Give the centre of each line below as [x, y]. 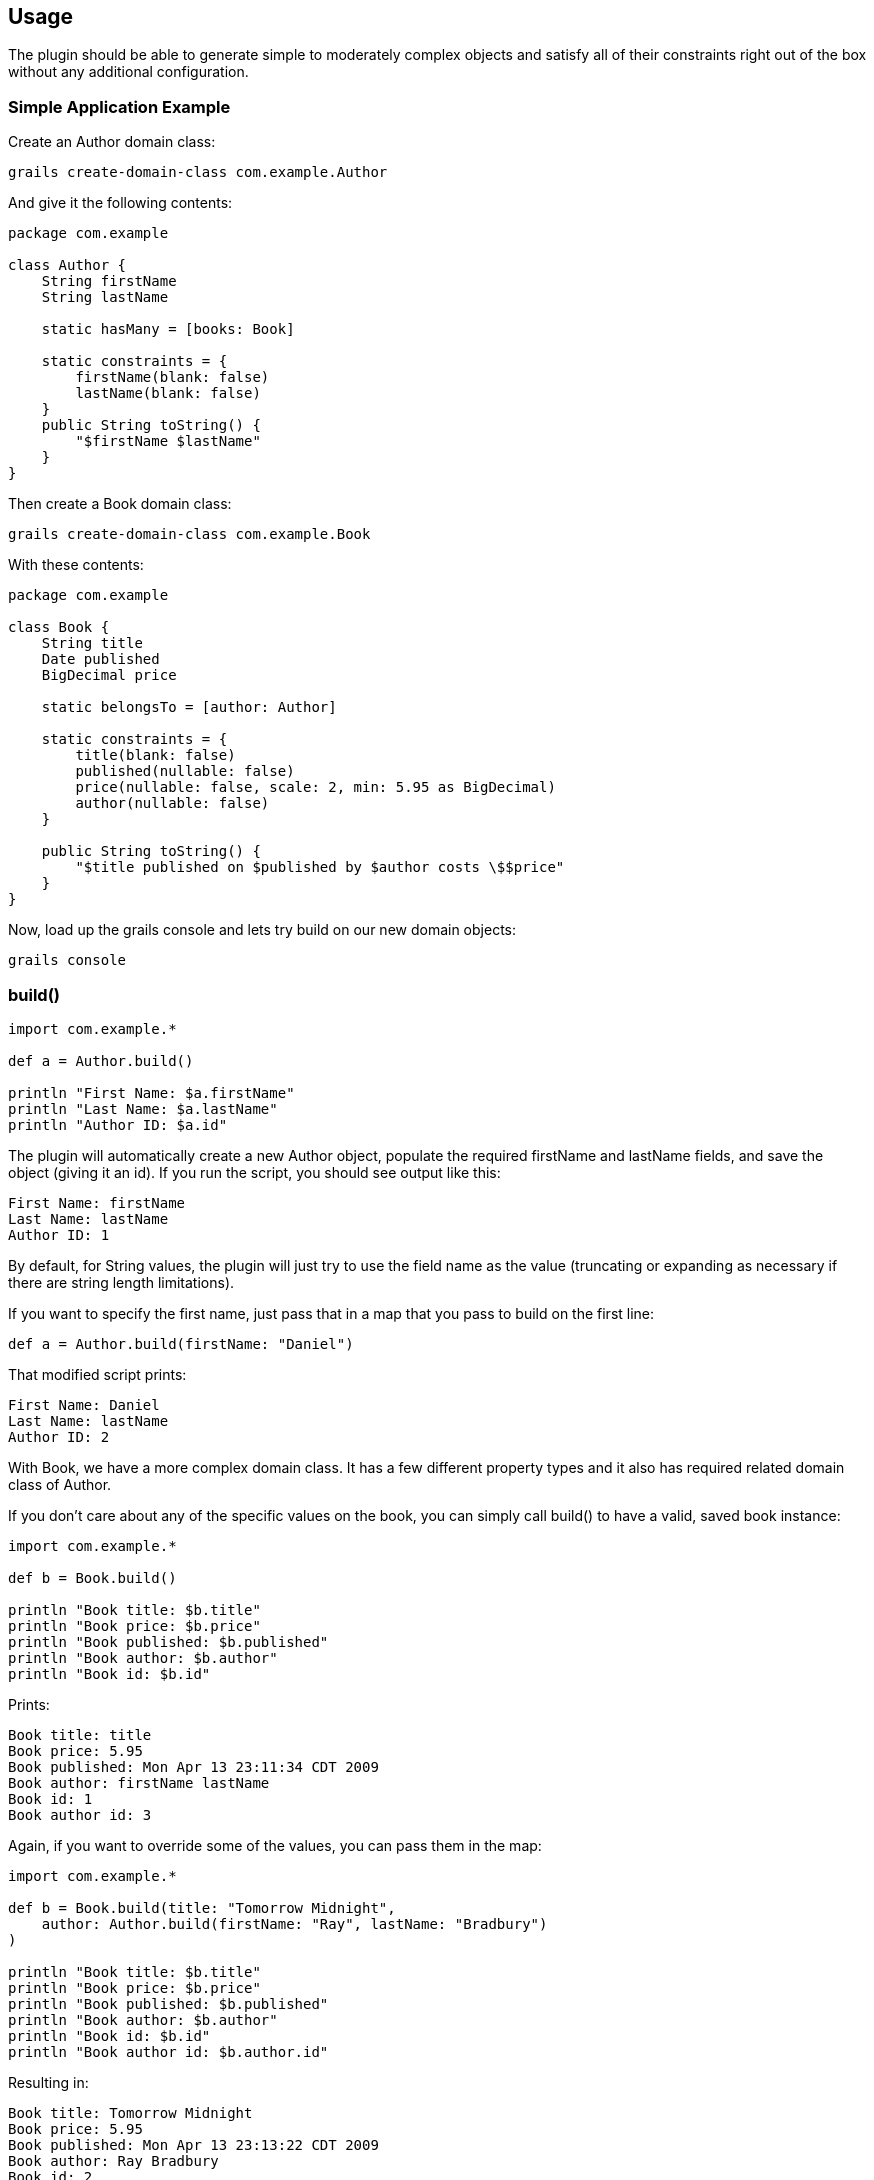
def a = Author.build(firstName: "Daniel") [181, 1343]
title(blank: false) [155, 755]
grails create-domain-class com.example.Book [189, 534]
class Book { [59, 627]
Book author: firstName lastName [139, 1782]
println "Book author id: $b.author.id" [168, 2051]
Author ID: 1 [59, 1234]
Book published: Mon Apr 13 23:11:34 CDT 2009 [193, 1766]
